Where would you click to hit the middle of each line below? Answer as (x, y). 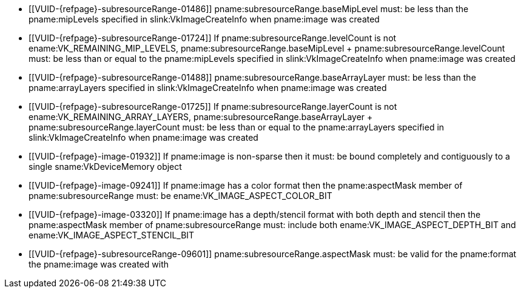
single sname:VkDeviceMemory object (105, 167)
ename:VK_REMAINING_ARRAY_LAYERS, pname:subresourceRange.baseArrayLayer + (201, 117)
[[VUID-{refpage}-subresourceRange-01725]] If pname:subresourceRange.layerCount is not (213, 106)
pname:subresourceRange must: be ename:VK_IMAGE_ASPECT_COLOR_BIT (180, 196)
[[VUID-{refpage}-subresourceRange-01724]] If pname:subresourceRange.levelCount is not (213, 38)
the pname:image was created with (99, 264)
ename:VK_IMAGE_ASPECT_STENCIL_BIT (112, 235)
